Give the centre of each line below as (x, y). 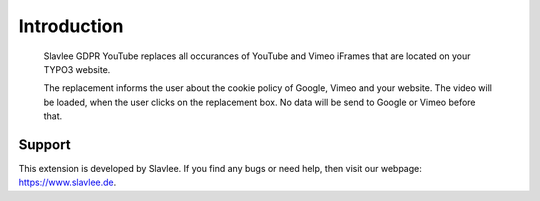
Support (44, 144)
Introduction (71, 26)
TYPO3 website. (77, 69)
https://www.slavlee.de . (67, 182)
